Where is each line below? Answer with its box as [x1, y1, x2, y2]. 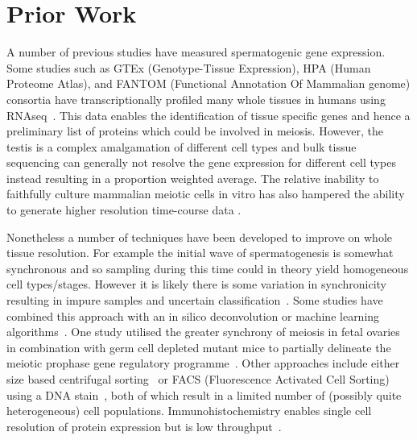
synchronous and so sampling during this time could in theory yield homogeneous [6, 259, 409, 276]
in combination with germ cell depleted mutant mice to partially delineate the [6, 338, 391, 355]
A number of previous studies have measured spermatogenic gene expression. [6, 44, 386, 60]
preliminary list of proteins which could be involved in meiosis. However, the [6, 122, 383, 139]
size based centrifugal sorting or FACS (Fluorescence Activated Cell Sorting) [6, 371, 390, 387]
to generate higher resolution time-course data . [6, 201, 242, 218]
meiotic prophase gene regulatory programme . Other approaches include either [6, 355, 400, 372]
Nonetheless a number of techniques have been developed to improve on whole [6, 228, 392, 245]
